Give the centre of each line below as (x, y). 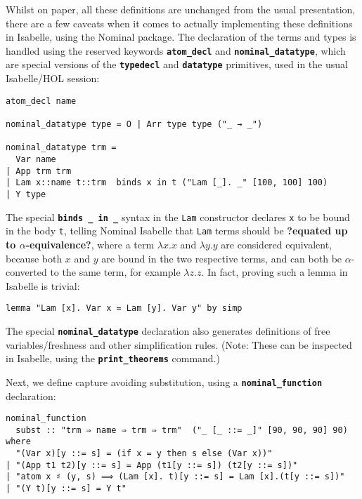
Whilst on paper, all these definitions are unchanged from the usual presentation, (181, 9)
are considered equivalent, (276, 244)
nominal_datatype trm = (61, 148)
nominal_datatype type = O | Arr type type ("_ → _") (134, 124)
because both (34, 258)
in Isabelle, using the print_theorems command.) (113, 358)
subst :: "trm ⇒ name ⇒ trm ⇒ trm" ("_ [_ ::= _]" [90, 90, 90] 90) (182, 430)
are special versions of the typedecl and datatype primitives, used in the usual (177, 64)
